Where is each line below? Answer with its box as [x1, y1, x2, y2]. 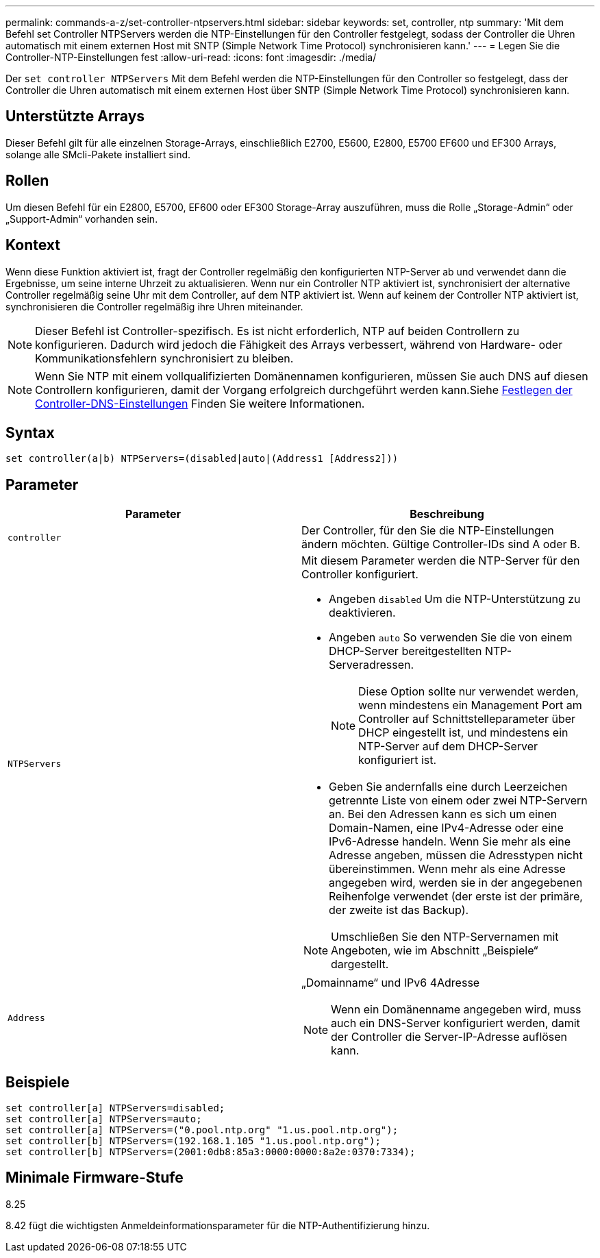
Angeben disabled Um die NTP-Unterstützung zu [329, 592, 581, 606]
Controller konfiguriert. [301, 567, 418, 582]
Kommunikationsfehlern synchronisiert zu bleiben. [35, 351, 294, 365]
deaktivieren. [329, 606, 396, 620]
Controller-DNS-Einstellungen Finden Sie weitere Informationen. [35, 396, 365, 410]
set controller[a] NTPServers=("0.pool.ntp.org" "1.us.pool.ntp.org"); [5, 1124, 399, 1136]
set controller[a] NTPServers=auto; [5, 1113, 202, 1125]
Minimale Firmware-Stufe [5, 1169, 184, 1187]
